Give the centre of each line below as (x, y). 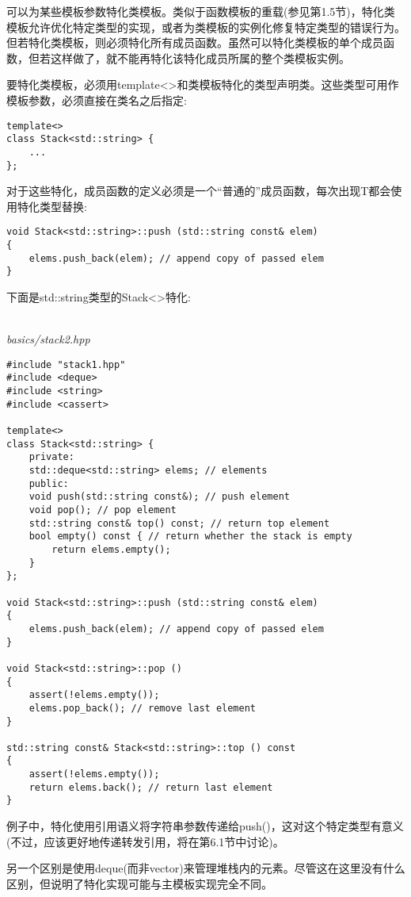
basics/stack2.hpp (48, 339)
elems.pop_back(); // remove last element (142, 708)
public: (49, 483)
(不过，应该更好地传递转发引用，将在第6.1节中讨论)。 (145, 841)
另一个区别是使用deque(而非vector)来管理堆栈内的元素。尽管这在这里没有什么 (206, 868)
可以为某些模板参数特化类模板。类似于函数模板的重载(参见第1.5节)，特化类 (201, 11)
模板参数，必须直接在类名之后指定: (97, 100)
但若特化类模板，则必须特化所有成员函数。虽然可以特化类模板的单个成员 (195, 42)
